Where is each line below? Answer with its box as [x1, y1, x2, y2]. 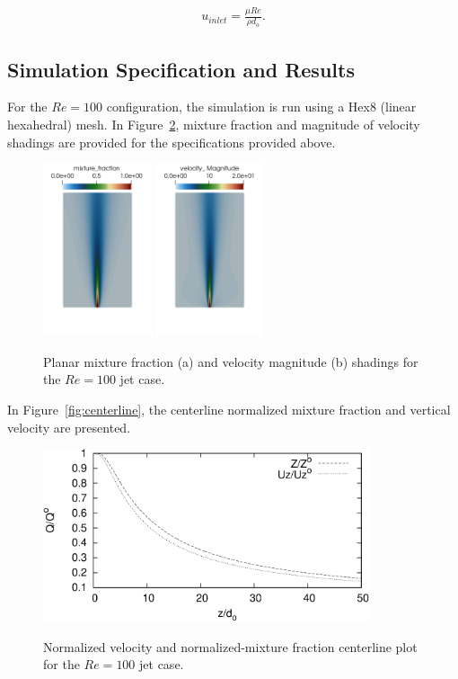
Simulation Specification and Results [7, 55, 355, 83]
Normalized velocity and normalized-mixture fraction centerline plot [43, 637, 418, 656]
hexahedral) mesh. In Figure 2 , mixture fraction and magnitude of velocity [7, 114, 420, 133]
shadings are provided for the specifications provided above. [7, 132, 336, 151]
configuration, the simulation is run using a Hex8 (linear [106, 97, 417, 116]
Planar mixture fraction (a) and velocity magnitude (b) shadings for [43, 352, 418, 371]
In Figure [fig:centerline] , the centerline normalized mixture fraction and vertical [7, 399, 451, 418]
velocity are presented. [7, 417, 131, 436]
